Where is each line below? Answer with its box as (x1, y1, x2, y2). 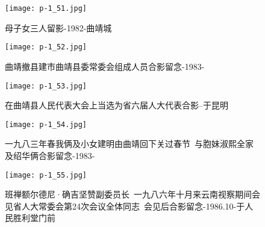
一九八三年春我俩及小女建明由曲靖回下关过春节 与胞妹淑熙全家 (5, 137, 254, 150)
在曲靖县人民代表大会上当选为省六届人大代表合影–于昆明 (5, 99, 228, 111)
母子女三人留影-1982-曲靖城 (5, 21, 112, 34)
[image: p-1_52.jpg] (5, 43, 87, 52)
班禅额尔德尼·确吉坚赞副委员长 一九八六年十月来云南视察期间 (5, 188, 252, 201)
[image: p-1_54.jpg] (5, 120, 87, 129)
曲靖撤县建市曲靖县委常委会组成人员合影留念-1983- (5, 60, 205, 72)
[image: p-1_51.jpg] (5, 4, 87, 13)
